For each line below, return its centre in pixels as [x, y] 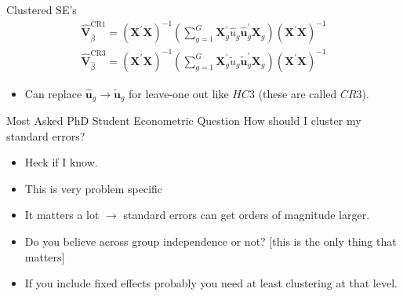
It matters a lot [62, 215]
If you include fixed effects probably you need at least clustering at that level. [211, 283]
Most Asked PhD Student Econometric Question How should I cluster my [184, 121]
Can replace [53, 93]
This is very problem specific [94, 188]
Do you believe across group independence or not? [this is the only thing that [211, 241]
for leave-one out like [179, 93]
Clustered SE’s [42, 9]
